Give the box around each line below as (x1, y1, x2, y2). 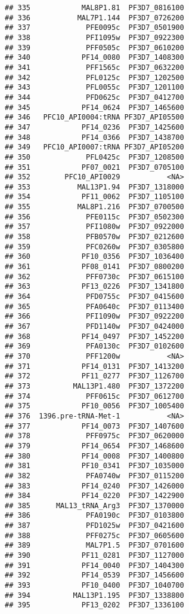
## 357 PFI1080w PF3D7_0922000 (5, 222, 184, 231)
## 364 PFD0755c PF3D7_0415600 (5, 292, 184, 301)
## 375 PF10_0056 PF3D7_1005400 (5, 402, 184, 411)
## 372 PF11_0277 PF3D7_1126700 (5, 372, 184, 381)
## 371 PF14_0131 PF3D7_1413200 (5, 362, 184, 371)
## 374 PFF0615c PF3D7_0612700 (5, 392, 184, 401)
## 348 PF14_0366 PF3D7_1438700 (5, 133, 184, 142)
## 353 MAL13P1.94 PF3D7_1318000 (5, 182, 184, 191)
